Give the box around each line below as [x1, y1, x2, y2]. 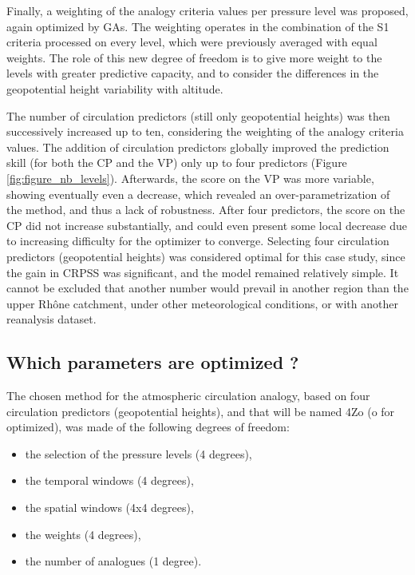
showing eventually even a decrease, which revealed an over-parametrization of [6, 185, 390, 202]
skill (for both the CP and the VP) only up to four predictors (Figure [6, 154, 347, 171]
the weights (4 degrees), [25, 525, 141, 542]
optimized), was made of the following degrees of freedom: [6, 418, 290, 435]
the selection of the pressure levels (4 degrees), [25, 445, 252, 462]
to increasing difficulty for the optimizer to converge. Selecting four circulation [6, 232, 389, 249]
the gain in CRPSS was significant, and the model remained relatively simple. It [6, 264, 399, 280]
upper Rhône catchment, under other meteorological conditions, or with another [6, 295, 398, 311]
